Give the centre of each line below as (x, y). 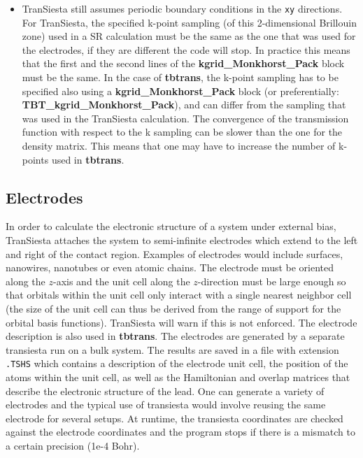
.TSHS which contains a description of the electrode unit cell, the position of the (177, 363)
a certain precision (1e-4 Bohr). (73, 445)
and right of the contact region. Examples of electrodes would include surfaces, (175, 253)
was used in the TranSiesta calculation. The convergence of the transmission (185, 118)
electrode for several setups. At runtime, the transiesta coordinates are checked (175, 418)
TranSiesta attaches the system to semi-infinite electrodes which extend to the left (182, 239)
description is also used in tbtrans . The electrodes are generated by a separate (175, 336)
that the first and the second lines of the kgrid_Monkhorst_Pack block (183, 63)
